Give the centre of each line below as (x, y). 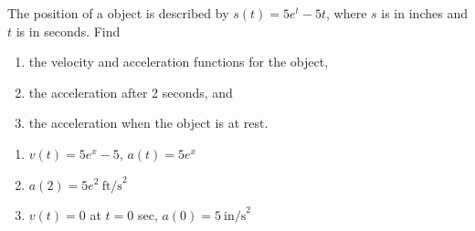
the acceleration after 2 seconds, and (131, 92)
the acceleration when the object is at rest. (148, 123)
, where (347, 13)
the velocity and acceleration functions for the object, (179, 62)
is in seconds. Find (68, 31)
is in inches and (424, 13)
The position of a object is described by (118, 13)
